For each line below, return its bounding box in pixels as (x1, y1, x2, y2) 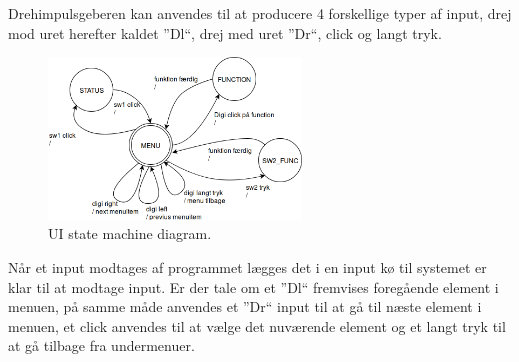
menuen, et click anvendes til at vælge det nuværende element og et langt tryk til (8, 315, 506, 336)
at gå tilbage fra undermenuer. (8, 335, 195, 356)
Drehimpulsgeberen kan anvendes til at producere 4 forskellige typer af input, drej (8, 3, 512, 23)
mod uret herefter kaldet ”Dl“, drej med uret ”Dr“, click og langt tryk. (8, 22, 442, 43)
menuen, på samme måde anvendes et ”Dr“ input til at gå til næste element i (8, 296, 482, 317)
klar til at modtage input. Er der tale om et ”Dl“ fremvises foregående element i (8, 276, 499, 297)
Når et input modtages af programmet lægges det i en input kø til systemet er (8, 256, 487, 277)
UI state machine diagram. (48, 223, 212, 244)
